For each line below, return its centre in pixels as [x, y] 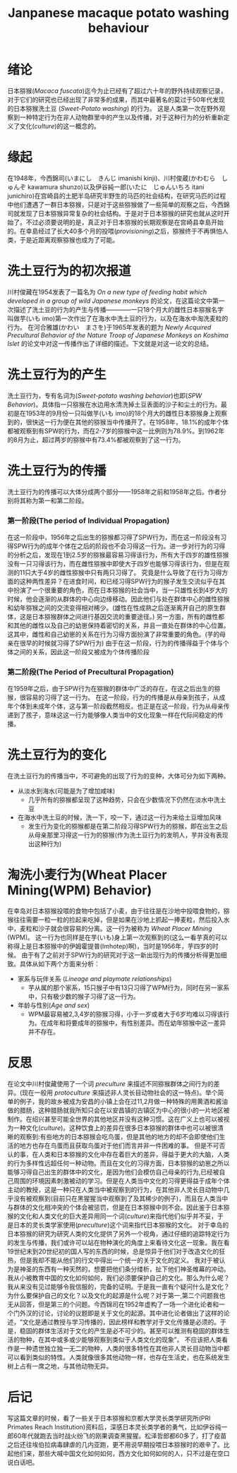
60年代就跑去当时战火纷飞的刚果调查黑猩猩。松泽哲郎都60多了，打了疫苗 [120, 1436]
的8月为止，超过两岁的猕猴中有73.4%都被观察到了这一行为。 [96, 440]
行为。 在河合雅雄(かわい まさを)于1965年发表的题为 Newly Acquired [109, 327]
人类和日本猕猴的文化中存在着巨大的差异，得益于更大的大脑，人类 [134, 1155]
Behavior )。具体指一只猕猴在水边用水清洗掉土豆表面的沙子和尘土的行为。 [114, 404]
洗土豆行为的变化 [57, 755]
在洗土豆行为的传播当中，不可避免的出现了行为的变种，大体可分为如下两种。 [119, 776]
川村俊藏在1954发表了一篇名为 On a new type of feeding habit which [107, 291]
